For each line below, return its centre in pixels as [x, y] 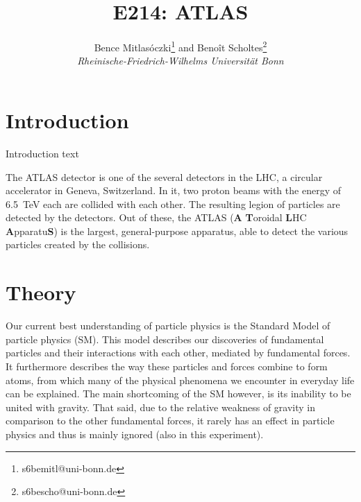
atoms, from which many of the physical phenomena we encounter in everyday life [180, 380]
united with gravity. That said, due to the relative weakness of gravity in [161, 407]
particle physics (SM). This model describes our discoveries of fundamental [165, 339]
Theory [41, 292]
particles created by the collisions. [78, 244]
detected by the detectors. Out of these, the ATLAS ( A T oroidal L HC [156, 217]
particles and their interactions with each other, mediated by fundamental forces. [178, 353]
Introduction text [42, 153]
